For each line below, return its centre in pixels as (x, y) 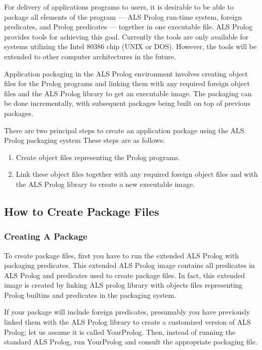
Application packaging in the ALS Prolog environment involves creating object (126, 73)
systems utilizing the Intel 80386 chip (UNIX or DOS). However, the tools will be (130, 46)
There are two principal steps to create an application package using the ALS (124, 130)
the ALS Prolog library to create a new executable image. (105, 184)
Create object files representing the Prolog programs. (98, 157)
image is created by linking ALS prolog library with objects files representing (123, 285)
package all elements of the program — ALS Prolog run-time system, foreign (123, 16)
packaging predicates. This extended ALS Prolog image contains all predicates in (129, 265)
